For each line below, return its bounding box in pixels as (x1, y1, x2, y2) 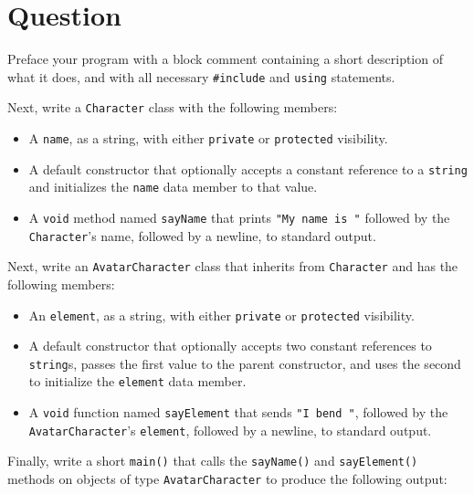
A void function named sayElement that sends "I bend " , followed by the (28, 403, 448, 422)
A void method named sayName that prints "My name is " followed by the (28, 208, 450, 226)
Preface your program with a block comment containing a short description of (7, 49, 443, 68)
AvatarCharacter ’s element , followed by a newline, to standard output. (28, 420, 432, 439)
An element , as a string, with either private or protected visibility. (28, 305, 415, 324)
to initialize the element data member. (28, 372, 247, 391)
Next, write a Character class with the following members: (7, 98, 338, 117)
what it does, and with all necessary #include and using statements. (7, 67, 395, 86)
